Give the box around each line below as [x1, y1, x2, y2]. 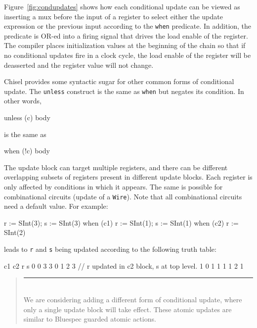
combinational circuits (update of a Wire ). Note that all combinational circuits [4, 191, 242, 201]
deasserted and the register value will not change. [4, 59, 154, 70]
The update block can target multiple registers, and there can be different [4, 162, 228, 172]
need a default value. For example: [4, 201, 108, 211]
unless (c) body [4, 112, 50, 123]
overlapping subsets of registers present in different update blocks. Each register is [4, 172, 253, 182]
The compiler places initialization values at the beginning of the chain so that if [4, 40, 246, 50]
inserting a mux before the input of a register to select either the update [4, 11, 223, 21]
